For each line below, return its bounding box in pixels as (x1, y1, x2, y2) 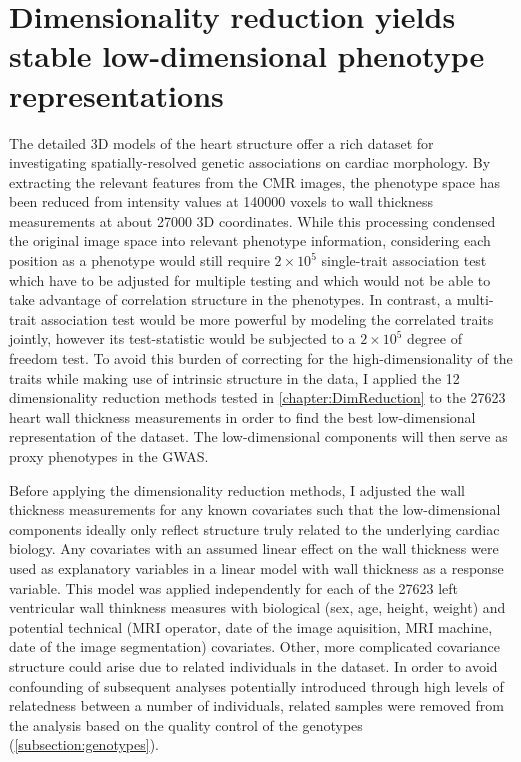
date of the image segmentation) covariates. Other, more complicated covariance (9, 636, 501, 657)
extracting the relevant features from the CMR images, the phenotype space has (9, 171, 501, 192)
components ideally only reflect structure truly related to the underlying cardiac (9, 518, 500, 539)
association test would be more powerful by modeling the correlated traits (40, 308, 494, 329)
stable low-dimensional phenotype (9, 35, 485, 76)
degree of (407, 328, 462, 349)
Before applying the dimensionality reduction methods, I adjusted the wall (9, 479, 465, 500)
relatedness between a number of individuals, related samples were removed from (9, 695, 504, 716)
